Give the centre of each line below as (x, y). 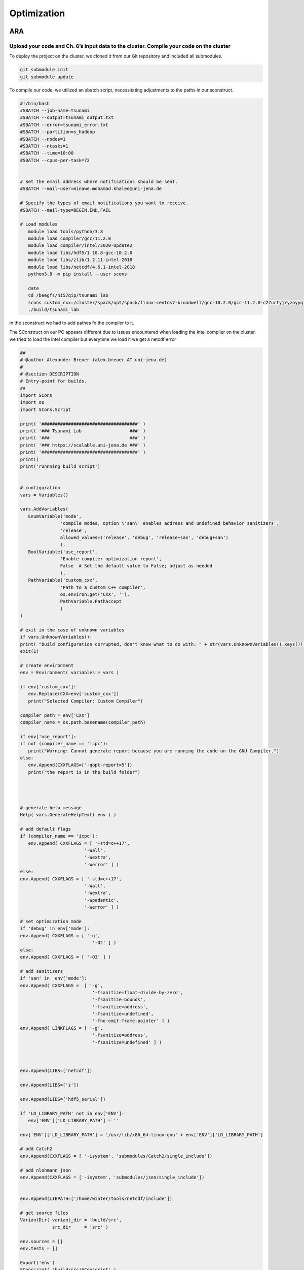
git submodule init (44, 70)
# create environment (47, 665)
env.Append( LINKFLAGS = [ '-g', (62, 1028)
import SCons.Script (45, 409)
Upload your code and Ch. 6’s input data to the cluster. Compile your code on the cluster (120, 46)
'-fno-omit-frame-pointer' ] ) (131, 1021)
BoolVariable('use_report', (63, 552)
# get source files (44, 1213)
